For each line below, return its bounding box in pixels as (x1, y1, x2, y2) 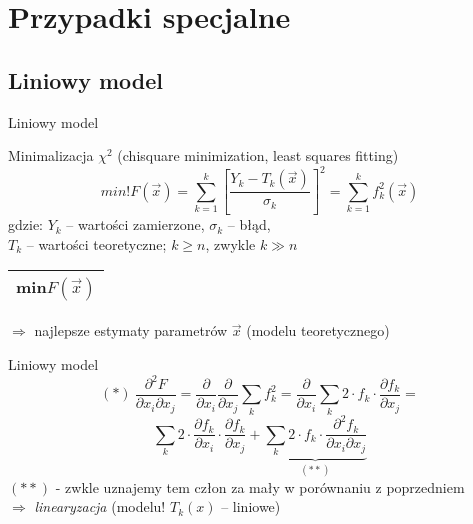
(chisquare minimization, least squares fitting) (117, 145, 399, 166)
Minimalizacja (8, 145, 94, 166)
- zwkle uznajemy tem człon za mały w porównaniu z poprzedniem (55, 476, 465, 497)
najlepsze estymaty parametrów (34, 320, 228, 341)
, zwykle (205, 233, 256, 254)
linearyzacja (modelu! (34, 496, 166, 517)
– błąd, (227, 214, 271, 235)
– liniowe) (221, 496, 281, 517)
